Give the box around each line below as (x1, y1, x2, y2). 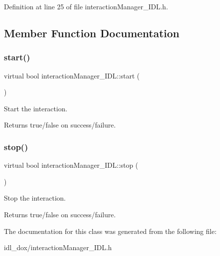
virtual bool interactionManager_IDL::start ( (4, 70, 140, 80)
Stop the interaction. (4, 193, 66, 203)
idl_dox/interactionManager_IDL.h (4, 242, 112, 253)
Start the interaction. (4, 103, 67, 113)
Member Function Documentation (4, 25, 180, 40)
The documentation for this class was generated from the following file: (4, 226, 217, 236)
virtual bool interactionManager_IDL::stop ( (4, 160, 138, 170)
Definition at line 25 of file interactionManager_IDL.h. (4, 1, 168, 11)
